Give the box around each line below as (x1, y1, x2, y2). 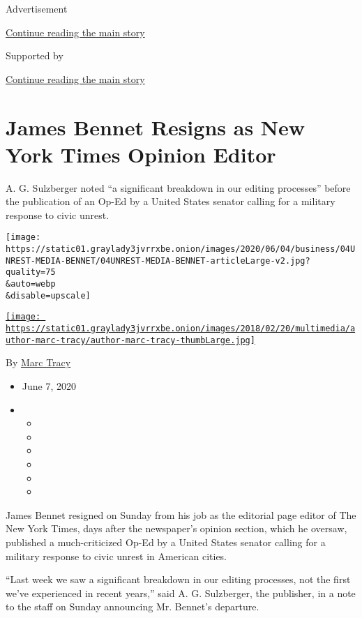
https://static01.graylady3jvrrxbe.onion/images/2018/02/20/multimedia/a (6, 324, 356, 334)
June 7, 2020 (22, 378, 76, 393)
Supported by (6, 48, 63, 63)
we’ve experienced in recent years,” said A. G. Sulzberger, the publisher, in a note (6, 585, 356, 600)
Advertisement (6, 1, 68, 15)
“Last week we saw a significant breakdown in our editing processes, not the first (6, 572, 351, 587)
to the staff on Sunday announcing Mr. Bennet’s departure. (6, 599, 259, 614)
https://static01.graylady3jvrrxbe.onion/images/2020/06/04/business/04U (6, 244, 356, 255)
